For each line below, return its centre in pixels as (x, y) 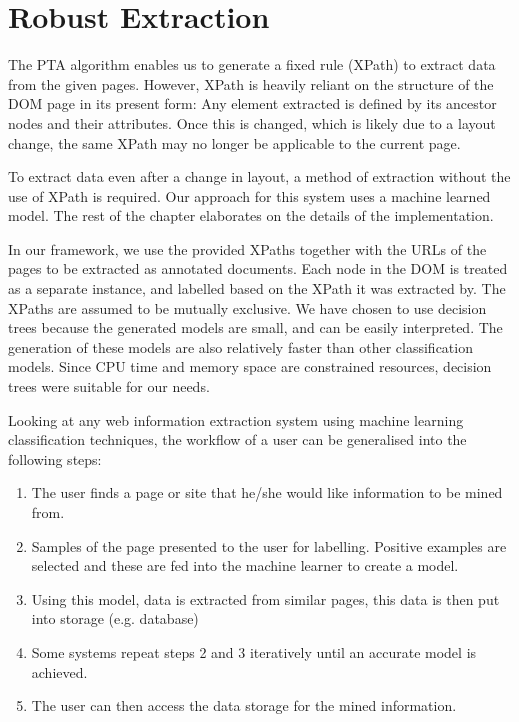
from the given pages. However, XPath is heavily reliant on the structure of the (251, 83)
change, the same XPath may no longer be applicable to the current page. (234, 142)
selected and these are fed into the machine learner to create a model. (245, 565)
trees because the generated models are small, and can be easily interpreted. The (255, 327)
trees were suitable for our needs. (109, 386)
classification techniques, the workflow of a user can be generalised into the (237, 439)
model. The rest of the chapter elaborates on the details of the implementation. (251, 215)
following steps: (55, 458)
